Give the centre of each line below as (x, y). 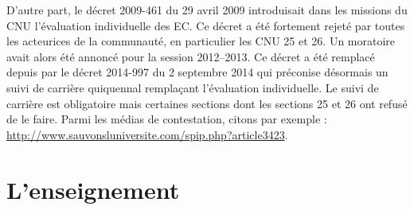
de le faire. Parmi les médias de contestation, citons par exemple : (167, 119)
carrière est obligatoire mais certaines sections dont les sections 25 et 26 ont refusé (207, 103)
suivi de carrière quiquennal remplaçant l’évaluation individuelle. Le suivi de (193, 87)
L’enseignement (93, 189)
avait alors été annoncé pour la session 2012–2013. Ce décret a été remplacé (191, 56)
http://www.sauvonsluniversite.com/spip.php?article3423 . (147, 134)
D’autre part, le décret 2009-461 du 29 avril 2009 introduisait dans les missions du (207, 10)
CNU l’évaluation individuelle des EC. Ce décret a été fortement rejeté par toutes (206, 25)
